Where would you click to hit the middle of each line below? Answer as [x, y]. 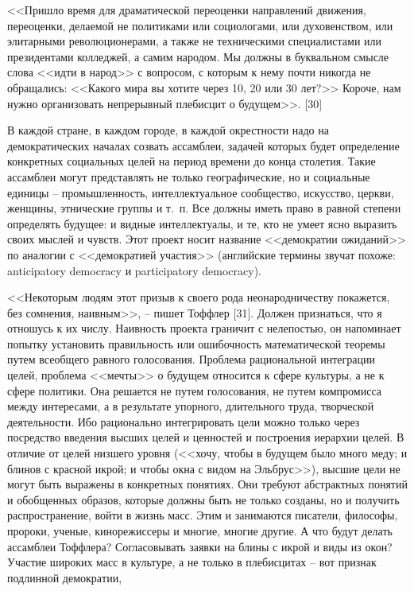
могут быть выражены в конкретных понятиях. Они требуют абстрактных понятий [207, 484]
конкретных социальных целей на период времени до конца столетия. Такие [192, 161]
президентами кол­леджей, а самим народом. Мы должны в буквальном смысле [198, 56]
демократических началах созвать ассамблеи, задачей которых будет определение [203, 145]
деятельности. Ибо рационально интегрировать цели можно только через [184, 421]
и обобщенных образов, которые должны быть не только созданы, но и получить [203, 499]
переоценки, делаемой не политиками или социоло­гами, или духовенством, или [200, 25]
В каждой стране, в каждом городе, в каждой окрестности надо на [168, 130]
